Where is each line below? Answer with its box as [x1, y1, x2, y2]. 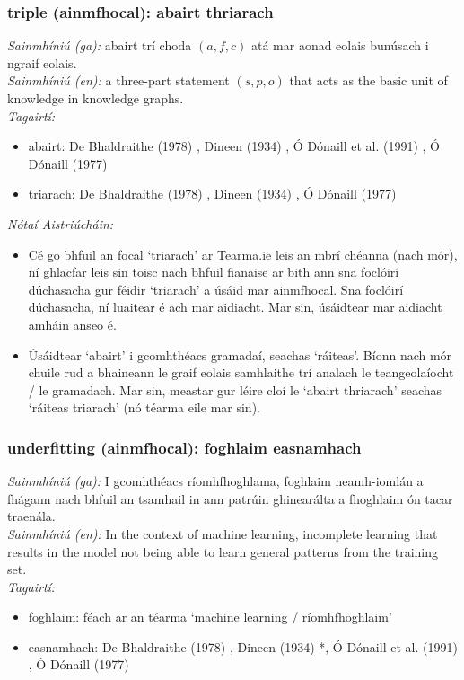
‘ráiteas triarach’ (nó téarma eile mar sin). [28, 398, 260, 417]
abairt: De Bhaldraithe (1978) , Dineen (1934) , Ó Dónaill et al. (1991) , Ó [28, 137, 441, 155]
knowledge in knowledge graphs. [7, 89, 184, 107]
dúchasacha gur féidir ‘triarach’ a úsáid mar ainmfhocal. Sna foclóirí [28, 279, 404, 298]
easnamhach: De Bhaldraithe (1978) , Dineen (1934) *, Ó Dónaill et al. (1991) [28, 637, 458, 656]
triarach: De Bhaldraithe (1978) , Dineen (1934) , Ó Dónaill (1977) [28, 184, 397, 203]
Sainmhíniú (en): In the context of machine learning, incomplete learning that [7, 524, 438, 543]
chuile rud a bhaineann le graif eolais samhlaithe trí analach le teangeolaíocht [28, 363, 454, 382]
